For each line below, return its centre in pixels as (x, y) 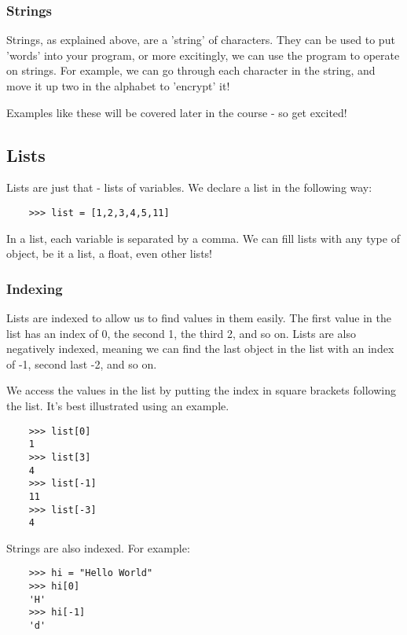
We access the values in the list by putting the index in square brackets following (201, 390)
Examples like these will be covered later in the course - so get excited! (177, 112)
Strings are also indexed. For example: (98, 547)
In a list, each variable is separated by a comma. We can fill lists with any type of (203, 238)
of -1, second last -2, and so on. (82, 363)
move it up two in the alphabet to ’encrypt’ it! (118, 86)
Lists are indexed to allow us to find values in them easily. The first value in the (199, 318)
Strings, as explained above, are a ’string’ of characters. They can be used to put (201, 40)
